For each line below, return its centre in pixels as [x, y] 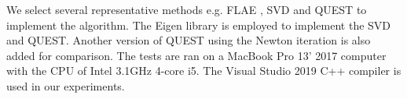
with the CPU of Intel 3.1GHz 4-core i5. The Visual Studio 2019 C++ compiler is [204, 71]
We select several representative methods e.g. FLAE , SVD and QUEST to [187, 9]
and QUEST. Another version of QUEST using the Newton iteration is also [189, 40]
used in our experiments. [66, 85]
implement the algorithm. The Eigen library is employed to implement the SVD [199, 25]
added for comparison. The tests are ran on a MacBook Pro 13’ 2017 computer [196, 55]
